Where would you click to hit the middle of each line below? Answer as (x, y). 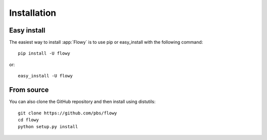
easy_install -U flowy (45, 76)
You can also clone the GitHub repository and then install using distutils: (82, 102)
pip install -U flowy (44, 53)
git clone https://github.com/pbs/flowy (67, 113)
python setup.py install (48, 127)
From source (29, 90)
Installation (33, 13)
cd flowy (28, 120)
